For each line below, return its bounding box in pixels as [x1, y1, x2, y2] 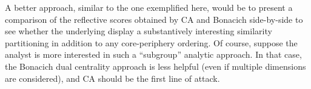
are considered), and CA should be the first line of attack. [5, 72, 220, 84]
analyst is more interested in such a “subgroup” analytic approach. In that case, [5, 48, 302, 61]
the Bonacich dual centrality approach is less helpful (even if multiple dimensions [5, 60, 306, 72]
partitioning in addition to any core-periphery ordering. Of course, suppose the [5, 36, 298, 49]
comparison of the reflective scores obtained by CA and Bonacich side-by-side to [5, 13, 303, 25]
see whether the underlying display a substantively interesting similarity [5, 25, 272, 37]
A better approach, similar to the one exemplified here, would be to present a [5, 1, 293, 13]
